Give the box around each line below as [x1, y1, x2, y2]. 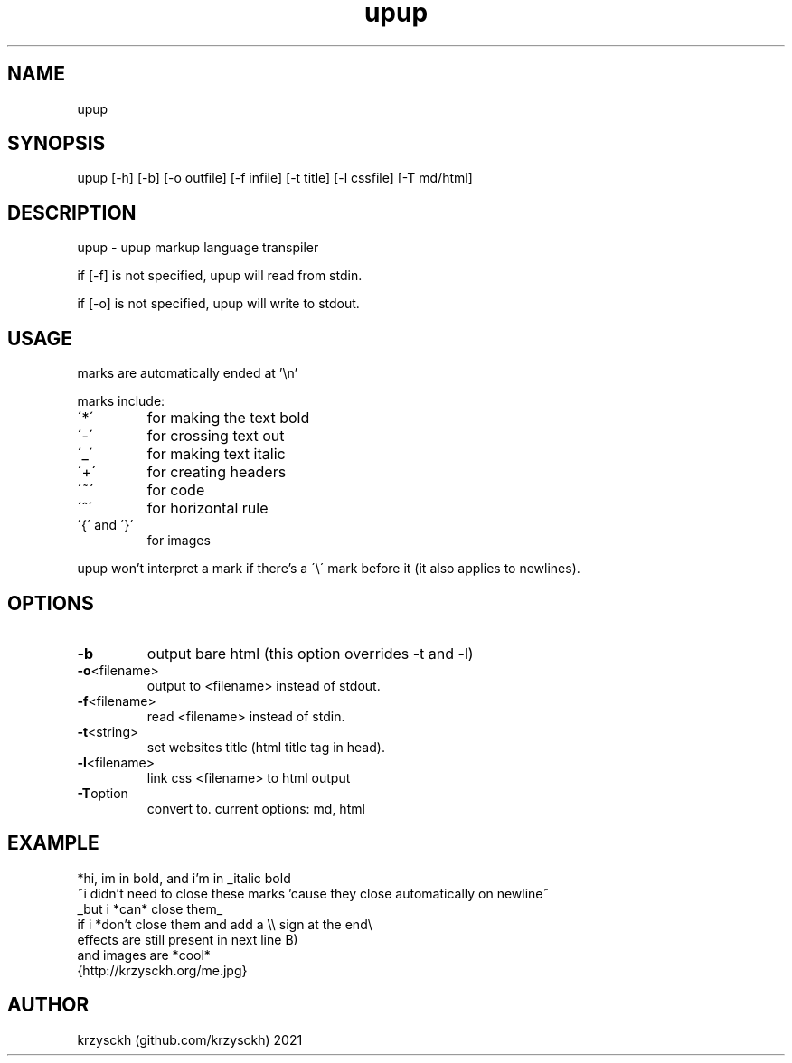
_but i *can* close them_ [77, 900, 223, 917]
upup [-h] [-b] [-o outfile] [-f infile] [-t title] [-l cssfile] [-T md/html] [77, 170, 473, 186]
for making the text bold [146, 409, 310, 428]
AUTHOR [7, 993, 90, 1017]
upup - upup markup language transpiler [77, 240, 319, 256]
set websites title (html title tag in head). [146, 738, 385, 755]
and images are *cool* [77, 946, 211, 963]
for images [146, 532, 211, 549]
